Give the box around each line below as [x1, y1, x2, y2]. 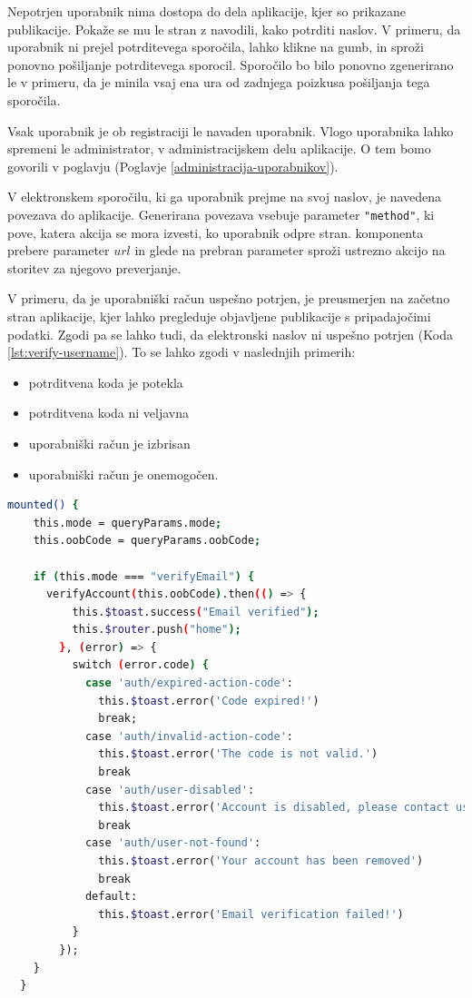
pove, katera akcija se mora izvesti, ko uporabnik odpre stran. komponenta [7, 222, 424, 242]
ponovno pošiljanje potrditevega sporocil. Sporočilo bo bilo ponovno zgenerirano [7, 54, 454, 74]
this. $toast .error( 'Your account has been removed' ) [98, 855, 424, 867]
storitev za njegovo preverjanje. [7, 258, 182, 277]
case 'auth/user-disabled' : [84, 783, 255, 796]
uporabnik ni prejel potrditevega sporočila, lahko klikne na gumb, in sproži [7, 37, 424, 56]
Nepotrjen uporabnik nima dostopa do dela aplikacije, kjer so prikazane [7, 2, 407, 20]
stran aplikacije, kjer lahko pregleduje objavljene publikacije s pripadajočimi [7, 306, 431, 325]
